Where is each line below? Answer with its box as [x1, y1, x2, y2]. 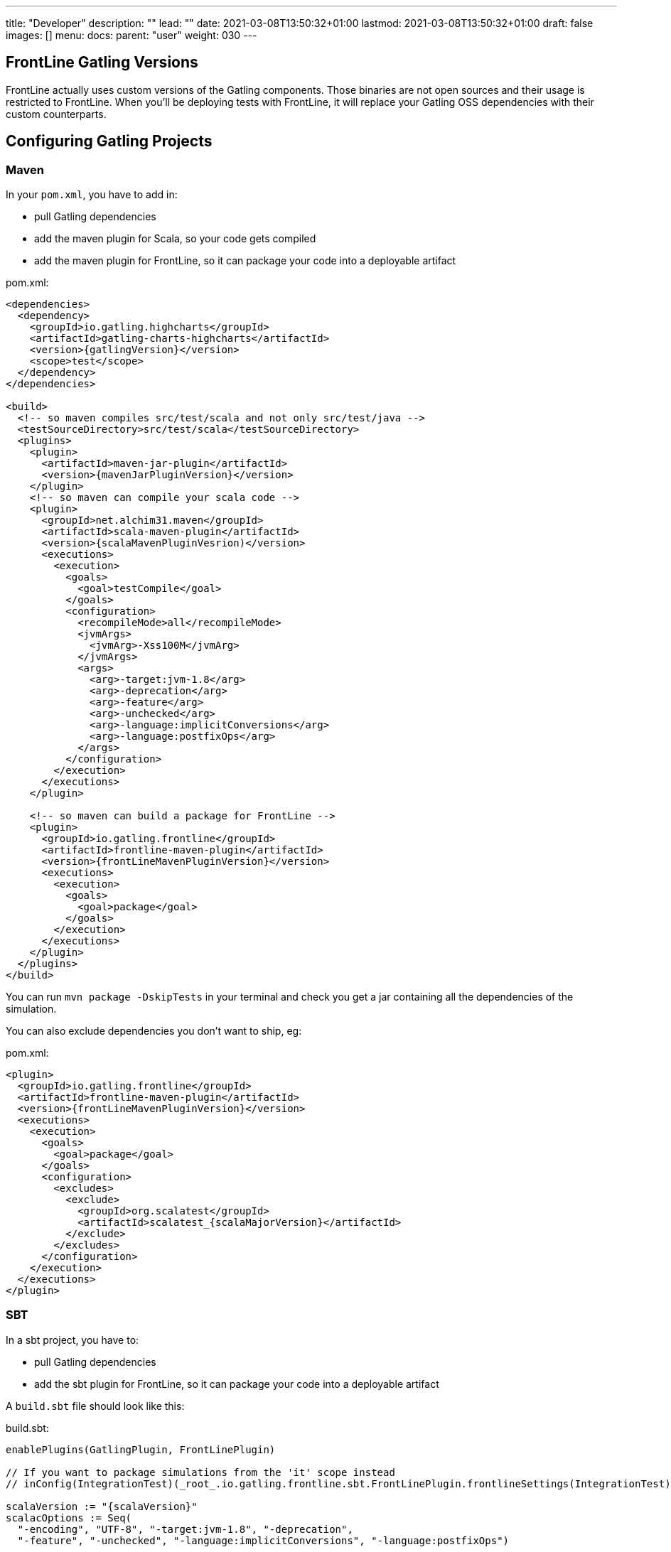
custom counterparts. [6, 107, 107, 120]
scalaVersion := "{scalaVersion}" [6, 1500, 198, 1512]
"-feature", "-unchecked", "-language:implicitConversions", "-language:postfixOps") [17, 1534, 510, 1546]
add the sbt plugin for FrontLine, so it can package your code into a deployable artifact [34, 1377, 439, 1390]
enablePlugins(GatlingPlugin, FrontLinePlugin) [6, 1443, 276, 1455]
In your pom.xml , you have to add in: [6, 188, 178, 201]
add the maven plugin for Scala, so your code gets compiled [34, 232, 316, 245]
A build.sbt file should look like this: [6, 1399, 185, 1412]
